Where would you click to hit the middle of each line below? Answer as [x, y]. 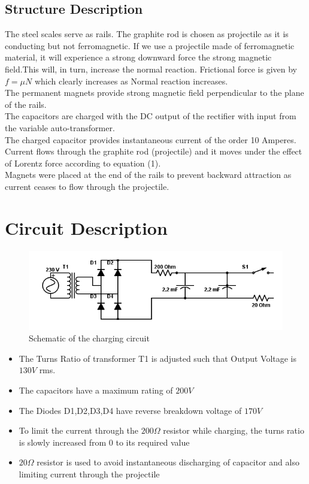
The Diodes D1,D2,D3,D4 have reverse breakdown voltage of [130, 410]
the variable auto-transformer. [60, 127]
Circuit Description [86, 227]
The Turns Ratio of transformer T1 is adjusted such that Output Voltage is [158, 358]
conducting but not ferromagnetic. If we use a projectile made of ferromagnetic [150, 45]
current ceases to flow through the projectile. [87, 186]
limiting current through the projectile [89, 474]
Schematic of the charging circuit [89, 338]
